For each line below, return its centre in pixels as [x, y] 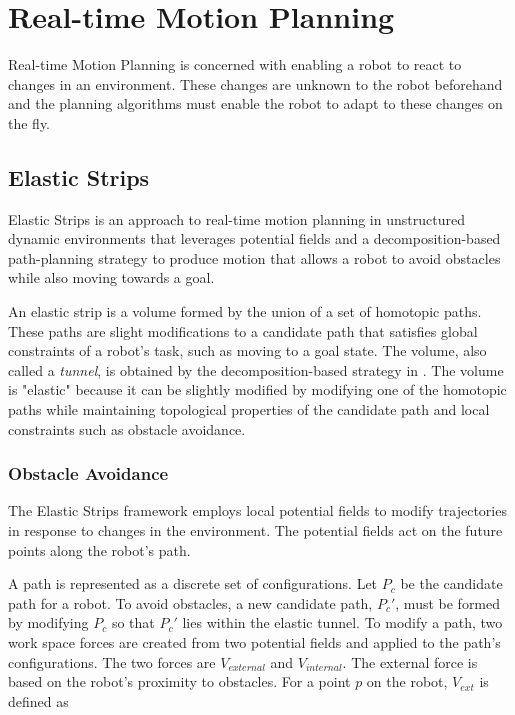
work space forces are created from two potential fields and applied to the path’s [254, 642]
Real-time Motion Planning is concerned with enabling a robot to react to [235, 64]
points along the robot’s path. [99, 549]
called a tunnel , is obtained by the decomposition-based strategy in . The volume [256, 369]
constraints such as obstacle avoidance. [127, 428]
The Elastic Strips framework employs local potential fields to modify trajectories [257, 510]
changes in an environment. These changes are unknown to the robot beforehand [255, 83]
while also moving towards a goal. [111, 277]
